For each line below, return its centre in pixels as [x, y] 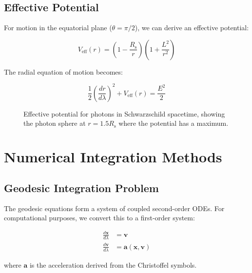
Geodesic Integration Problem [81, 187]
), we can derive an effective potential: [192, 28]
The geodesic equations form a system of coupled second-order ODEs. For [114, 208]
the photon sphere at [55, 123]
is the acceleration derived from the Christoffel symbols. [113, 264]
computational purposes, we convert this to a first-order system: [99, 218]
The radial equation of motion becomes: [63, 71]
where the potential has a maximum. [174, 123]
